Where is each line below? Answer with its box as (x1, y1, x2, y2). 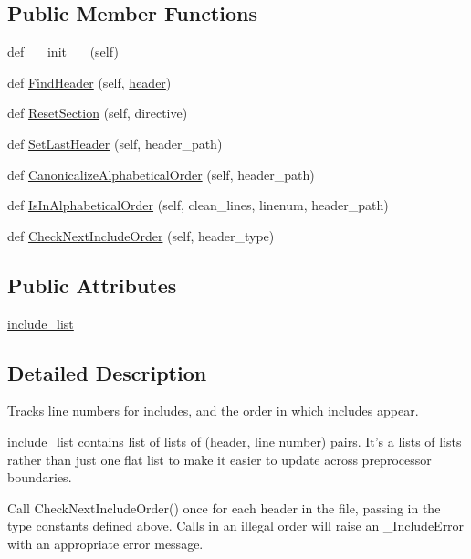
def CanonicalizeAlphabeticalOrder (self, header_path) (7, 164, 315, 184)
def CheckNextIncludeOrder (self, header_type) (7, 226, 275, 245)
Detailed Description (7, 358, 207, 386)
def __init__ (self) (7, 42, 119, 61)
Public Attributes (7, 270, 177, 299)
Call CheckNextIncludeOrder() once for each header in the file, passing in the (7, 498, 441, 517)
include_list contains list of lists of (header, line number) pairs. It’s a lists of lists (7, 431, 462, 450)
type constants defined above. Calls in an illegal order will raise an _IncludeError (7, 516, 465, 535)
